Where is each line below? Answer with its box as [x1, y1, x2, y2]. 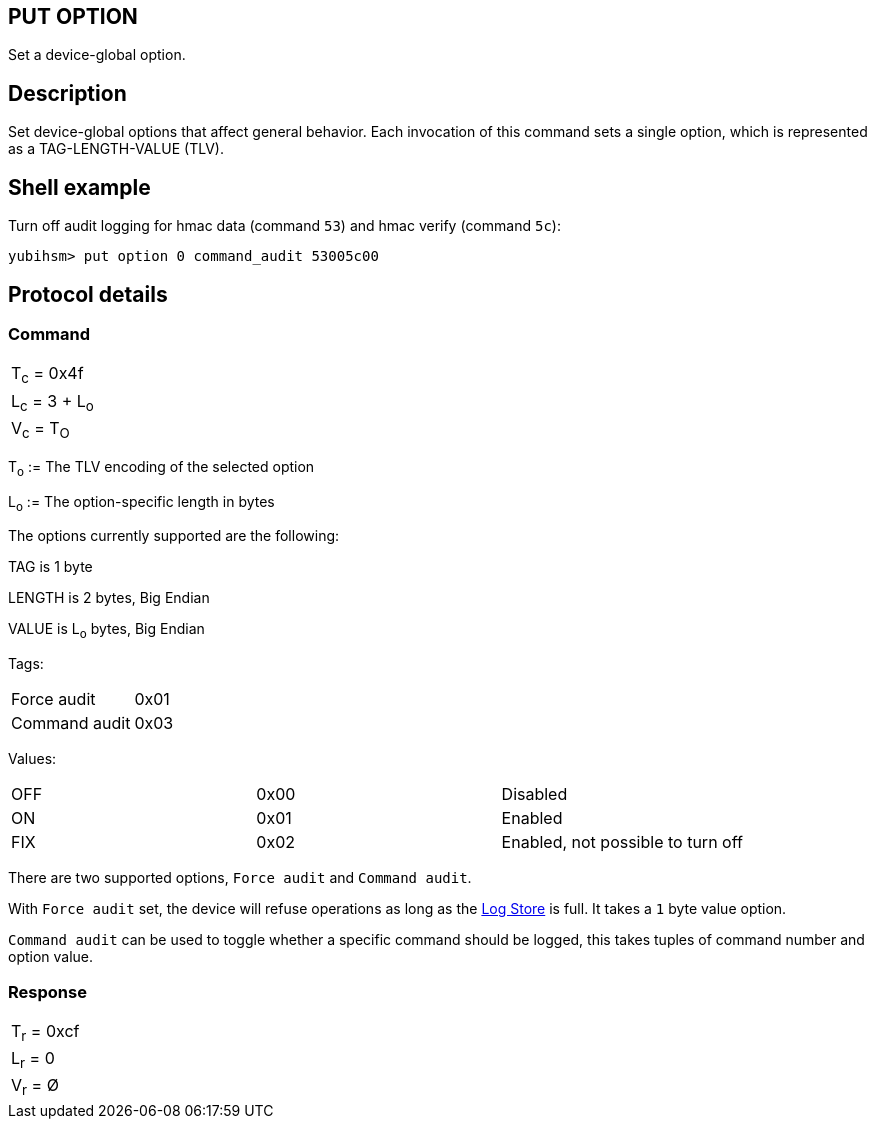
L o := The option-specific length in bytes [8, 492, 275, 514]
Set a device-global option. [8, 46, 186, 64]
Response [8, 981, 87, 1002]
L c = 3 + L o [11, 390, 94, 414]
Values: [8, 750, 57, 768]
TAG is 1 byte [8, 558, 93, 576]
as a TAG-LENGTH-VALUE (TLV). [8, 140, 224, 158]
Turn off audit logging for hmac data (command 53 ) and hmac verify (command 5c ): [8, 217, 561, 235]
